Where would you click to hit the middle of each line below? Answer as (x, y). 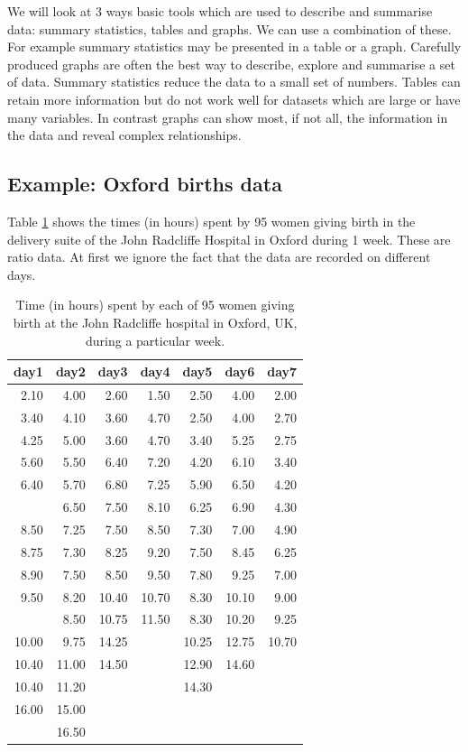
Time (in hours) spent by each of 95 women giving (155, 305)
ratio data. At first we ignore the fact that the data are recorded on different (219, 257)
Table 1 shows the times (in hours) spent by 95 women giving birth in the (211, 221)
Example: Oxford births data (145, 184)
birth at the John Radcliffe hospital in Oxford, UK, (155, 322)
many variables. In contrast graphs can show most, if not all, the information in (228, 117)
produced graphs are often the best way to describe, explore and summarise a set (231, 64)
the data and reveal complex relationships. (124, 135)
